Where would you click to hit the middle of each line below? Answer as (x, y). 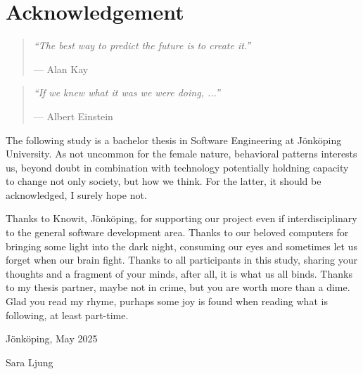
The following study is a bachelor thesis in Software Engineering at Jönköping (174, 140)
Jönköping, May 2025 (52, 338)
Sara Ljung (30, 362)
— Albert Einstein (73, 116)
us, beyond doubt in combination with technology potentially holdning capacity (177, 167)
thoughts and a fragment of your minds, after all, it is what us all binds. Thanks (179, 273)
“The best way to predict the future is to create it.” (142, 45)
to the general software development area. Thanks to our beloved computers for (177, 232)
